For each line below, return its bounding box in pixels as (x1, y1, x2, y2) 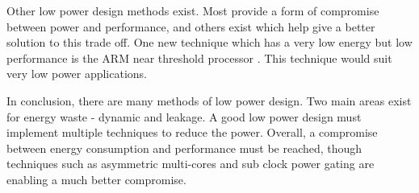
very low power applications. (6, 65, 147, 82)
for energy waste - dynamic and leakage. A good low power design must (6, 108, 362, 125)
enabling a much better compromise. (6, 170, 186, 187)
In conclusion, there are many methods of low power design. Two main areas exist (6, 92, 412, 109)
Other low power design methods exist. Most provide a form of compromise (6, 2, 379, 18)
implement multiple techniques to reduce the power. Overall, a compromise (6, 124, 378, 141)
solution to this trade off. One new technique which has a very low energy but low (6, 34, 413, 51)
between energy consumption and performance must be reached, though (6, 139, 362, 156)
